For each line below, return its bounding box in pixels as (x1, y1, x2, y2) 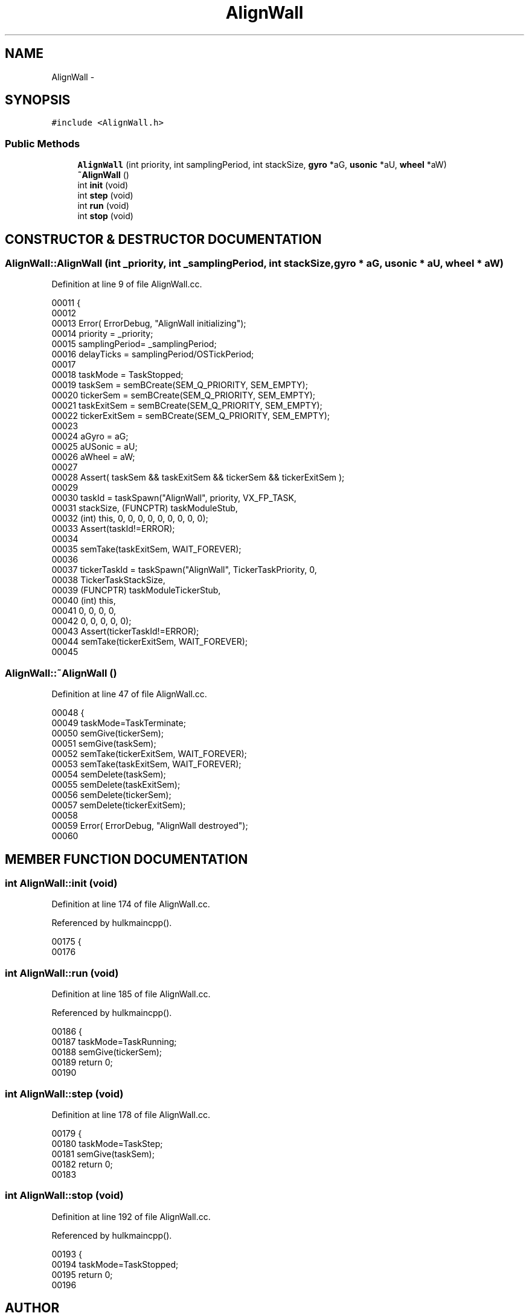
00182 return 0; (51, 1158, 113, 1169)
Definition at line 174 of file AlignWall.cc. (51, 899, 210, 910)
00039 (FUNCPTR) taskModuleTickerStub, (51, 585, 221, 596)
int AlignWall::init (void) (5, 877, 118, 889)
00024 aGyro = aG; (51, 431, 129, 442)
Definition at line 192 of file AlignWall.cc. (51, 1211, 211, 1222)
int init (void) (77, 180, 129, 191)
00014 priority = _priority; (51, 328, 153, 339)
